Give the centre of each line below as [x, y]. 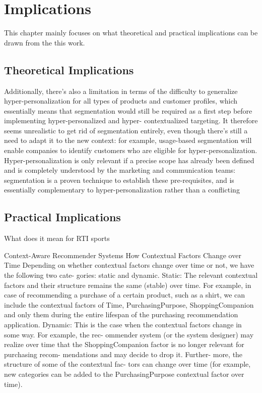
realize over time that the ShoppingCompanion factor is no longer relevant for [124, 344]
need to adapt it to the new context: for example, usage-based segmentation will [128, 140]
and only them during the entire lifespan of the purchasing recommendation [121, 314]
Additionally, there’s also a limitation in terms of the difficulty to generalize [121, 91]
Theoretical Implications [69, 69]
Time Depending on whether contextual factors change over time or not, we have [129, 265]
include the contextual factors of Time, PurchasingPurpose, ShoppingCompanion [129, 304]
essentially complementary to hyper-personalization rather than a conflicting [122, 190]
